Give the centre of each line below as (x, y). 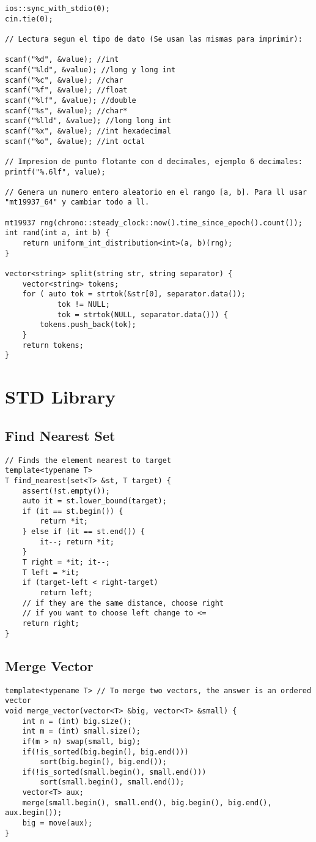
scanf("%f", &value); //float (66, 90)
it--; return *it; (77, 542)
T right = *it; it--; (66, 562)
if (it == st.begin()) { (73, 511)
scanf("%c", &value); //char (64, 80)
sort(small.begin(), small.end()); (112, 782)
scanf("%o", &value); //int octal (75, 141)
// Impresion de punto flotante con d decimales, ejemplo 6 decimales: (154, 161)
